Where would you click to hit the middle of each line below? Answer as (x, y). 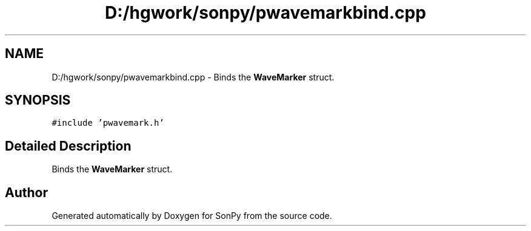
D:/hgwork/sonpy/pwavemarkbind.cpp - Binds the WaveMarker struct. (193, 77)
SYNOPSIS (38, 100)
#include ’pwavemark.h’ (108, 123)
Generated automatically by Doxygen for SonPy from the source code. (192, 216)
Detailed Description (68, 146)
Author (26, 192)
